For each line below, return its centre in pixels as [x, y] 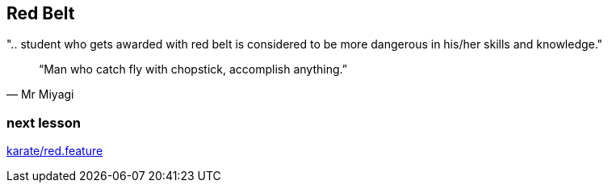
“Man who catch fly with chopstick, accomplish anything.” [193, 69]
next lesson [44, 122]
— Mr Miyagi [40, 94]
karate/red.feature [55, 151]
